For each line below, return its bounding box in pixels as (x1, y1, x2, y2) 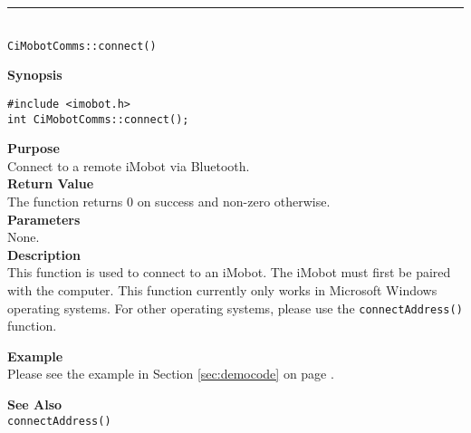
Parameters (7, 209, 81, 228)
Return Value (7, 174, 94, 193)
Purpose (7, 139, 60, 158)
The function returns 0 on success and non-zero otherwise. (7, 191, 331, 210)
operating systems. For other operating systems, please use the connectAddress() (7, 298, 463, 317)
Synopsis (7, 65, 62, 84)
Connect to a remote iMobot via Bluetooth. (7, 156, 250, 175)
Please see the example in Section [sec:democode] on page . (7, 364, 334, 383)
